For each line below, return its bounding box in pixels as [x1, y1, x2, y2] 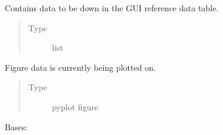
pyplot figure [52, 100, 98, 113]
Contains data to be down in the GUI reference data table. [5, 2, 219, 14]
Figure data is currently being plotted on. [5, 61, 156, 73]
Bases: [5, 120, 28, 133]
